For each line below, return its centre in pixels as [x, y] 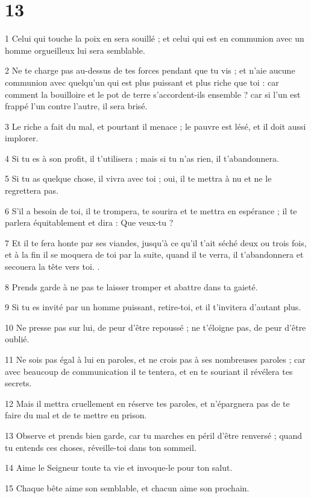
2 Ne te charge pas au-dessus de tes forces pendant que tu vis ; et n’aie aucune [150, 70]
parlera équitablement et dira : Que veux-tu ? [89, 222]
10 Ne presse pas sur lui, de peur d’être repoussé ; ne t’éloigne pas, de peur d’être [155, 327]
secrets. [18, 383]
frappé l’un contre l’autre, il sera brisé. [76, 106]
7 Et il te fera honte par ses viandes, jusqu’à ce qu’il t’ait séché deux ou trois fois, [156, 242]
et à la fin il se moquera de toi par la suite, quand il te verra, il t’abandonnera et [154, 254]
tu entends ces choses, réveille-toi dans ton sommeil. [101, 447]
